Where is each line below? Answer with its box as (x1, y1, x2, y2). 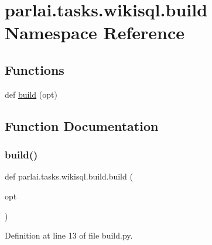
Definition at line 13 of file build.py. (5, 229, 133, 241)
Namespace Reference (5, 20, 184, 44)
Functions (5, 60, 64, 78)
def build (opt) (5, 88, 57, 100)
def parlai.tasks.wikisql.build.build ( (5, 170, 133, 182)
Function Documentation (5, 116, 159, 134)
